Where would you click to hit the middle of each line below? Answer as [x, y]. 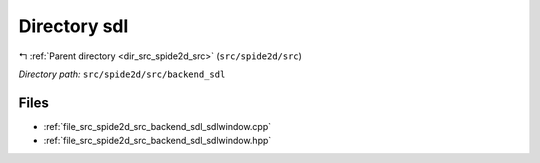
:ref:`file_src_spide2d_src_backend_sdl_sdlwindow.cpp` [157, 126]
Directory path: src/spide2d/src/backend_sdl [122, 74]
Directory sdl [73, 26]
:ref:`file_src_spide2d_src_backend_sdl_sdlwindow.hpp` [157, 141]
